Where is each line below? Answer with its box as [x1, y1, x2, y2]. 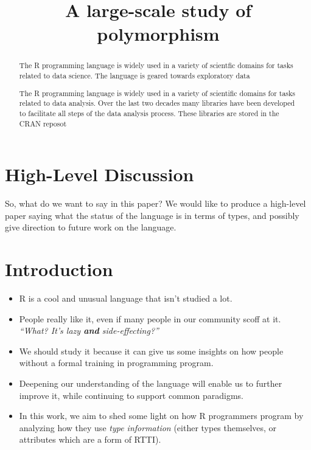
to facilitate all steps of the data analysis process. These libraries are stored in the [19, 108, 279, 118]
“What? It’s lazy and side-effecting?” [19, 324, 159, 337]
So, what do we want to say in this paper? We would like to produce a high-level [5, 197, 306, 210]
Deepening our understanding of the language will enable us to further [19, 377, 282, 389]
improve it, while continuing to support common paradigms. [19, 389, 243, 401]
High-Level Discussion [5, 162, 194, 187]
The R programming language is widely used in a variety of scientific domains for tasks [19, 88, 295, 98]
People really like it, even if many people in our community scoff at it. [19, 312, 281, 325]
